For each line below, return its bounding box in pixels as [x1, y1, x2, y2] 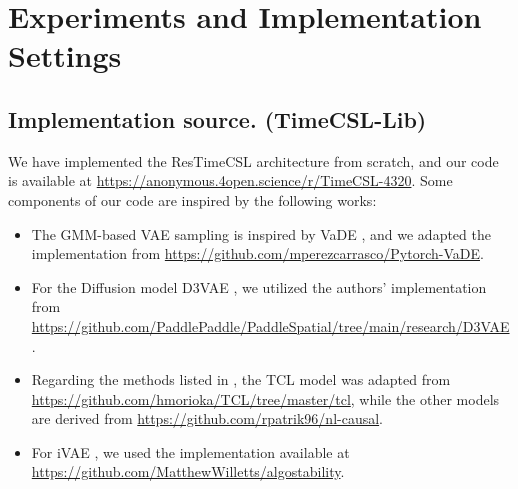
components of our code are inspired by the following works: [8, 189, 377, 210]
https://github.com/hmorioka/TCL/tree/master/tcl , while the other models [31, 388, 500, 409]
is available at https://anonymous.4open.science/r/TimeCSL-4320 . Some [8, 170, 453, 191]
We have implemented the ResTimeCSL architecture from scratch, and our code [8, 150, 499, 171]
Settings [8, 35, 122, 76]
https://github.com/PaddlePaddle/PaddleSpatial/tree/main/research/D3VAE [31, 315, 510, 336]
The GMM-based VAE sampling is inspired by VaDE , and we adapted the [31, 223, 491, 244]
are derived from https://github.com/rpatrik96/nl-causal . [31, 408, 383, 429]
